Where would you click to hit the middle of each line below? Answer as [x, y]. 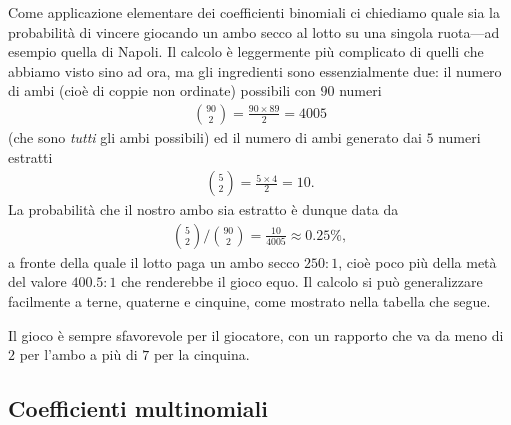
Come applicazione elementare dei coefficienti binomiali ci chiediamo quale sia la [254, 12]
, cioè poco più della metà [417, 261]
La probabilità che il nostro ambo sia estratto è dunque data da [203, 209]
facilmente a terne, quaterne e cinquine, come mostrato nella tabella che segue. [249, 301]
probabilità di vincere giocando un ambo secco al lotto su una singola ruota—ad [254, 31]
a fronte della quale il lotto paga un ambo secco [154, 261]
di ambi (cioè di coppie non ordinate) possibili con [162, 90]
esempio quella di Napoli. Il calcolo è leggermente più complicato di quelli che [246, 51]
